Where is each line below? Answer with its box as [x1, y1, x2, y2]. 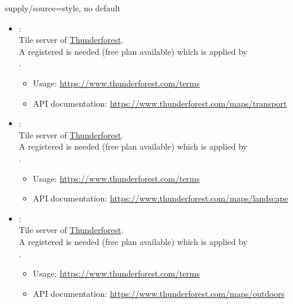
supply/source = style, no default [5, 2, 121, 14]
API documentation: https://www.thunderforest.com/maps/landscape [33, 192, 288, 204]
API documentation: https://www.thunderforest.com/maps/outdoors [33, 287, 285, 299]
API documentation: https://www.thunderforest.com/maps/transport [33, 97, 287, 109]
